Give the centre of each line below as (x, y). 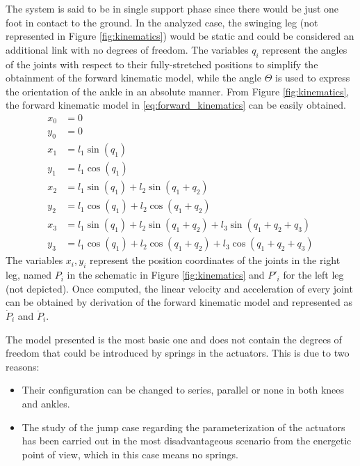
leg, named (29, 275)
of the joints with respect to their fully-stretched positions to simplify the (162, 64)
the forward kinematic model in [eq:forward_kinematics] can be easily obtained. (176, 105)
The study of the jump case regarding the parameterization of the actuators (183, 427)
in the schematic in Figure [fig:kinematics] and (166, 275)
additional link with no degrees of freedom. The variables (127, 49)
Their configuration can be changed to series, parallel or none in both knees (183, 390)
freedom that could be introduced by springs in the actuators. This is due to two (178, 353)
